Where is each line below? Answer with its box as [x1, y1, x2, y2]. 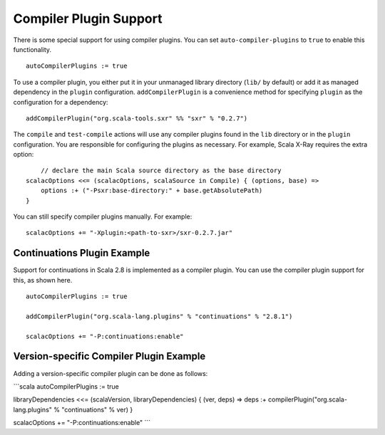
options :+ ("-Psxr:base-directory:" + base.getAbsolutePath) [40, 187, 263, 195]
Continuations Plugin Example [13, 247, 150, 259]
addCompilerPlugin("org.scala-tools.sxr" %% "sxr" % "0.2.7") [26, 114, 248, 122]
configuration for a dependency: [13, 98, 108, 106]
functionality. [13, 45, 52, 53]
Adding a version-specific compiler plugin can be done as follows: [13, 369, 208, 377]
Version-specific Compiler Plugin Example [13, 350, 206, 362]
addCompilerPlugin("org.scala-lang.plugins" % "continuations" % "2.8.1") [26, 312, 293, 320]
